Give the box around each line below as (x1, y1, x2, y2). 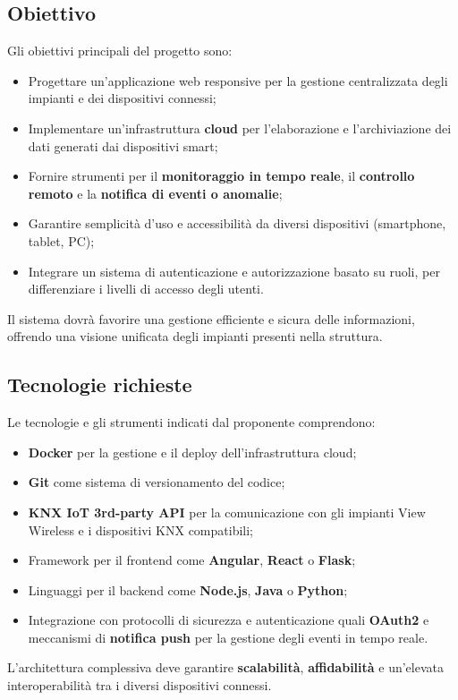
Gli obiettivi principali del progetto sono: (7, 41, 233, 60)
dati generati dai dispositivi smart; (28, 136, 218, 155)
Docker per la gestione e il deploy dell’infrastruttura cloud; (28, 442, 357, 461)
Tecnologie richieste (7, 371, 192, 398)
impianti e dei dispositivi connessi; (28, 89, 216, 107)
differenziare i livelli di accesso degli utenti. (28, 279, 264, 298)
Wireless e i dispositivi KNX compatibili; (28, 520, 253, 539)
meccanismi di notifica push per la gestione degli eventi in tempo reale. (28, 627, 428, 646)
